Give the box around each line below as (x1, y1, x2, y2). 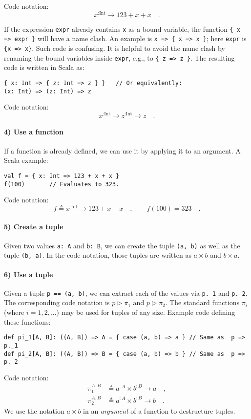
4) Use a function (4, 127, 64, 137)
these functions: (4, 316, 51, 327)
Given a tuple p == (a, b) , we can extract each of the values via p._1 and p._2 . (4, 287, 248, 298)
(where (4, 307, 24, 317)
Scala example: (4, 155, 48, 165)
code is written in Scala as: (4, 62, 84, 72)
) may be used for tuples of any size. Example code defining (56, 307, 235, 317)
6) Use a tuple (4, 269, 53, 279)
